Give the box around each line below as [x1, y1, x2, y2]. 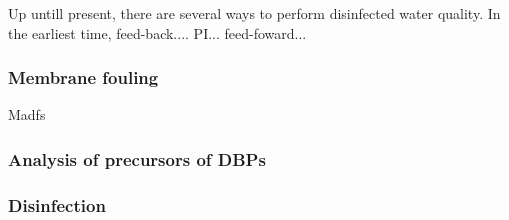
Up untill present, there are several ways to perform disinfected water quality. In [8, 3, 501, 23]
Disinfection [8, 192, 106, 217]
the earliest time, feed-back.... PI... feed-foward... [8, 22, 307, 43]
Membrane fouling [8, 65, 159, 90]
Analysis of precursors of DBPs [8, 146, 266, 171]
